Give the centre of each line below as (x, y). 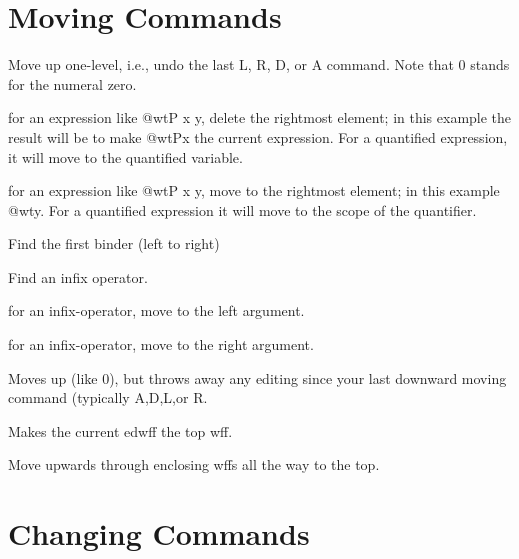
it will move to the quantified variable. (125, 156)
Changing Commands (159, 533)
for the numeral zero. (72, 83)
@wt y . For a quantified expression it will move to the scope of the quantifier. (242, 209)
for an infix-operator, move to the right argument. (161, 344)
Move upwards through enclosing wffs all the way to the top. (194, 464)
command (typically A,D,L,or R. (108, 397)
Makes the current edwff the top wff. (120, 430)
